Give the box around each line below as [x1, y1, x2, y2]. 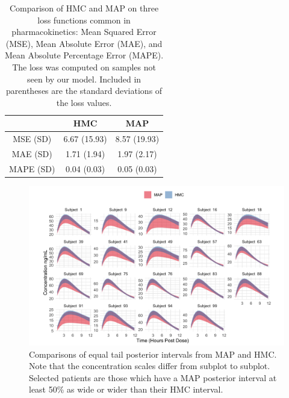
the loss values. [56, 96, 112, 108]
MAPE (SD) [9, 162, 55, 175]
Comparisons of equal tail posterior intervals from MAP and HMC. [29, 347, 277, 360]
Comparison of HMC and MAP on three [9, 2, 159, 14]
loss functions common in [37, 13, 131, 26]
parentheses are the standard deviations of [6, 84, 163, 97]
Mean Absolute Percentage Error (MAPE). [5, 49, 164, 61]
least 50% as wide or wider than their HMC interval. [29, 383, 223, 396]
